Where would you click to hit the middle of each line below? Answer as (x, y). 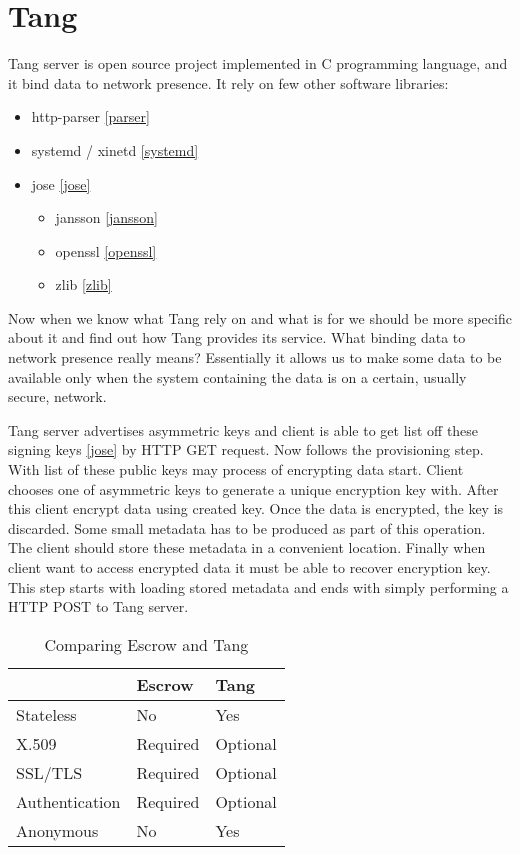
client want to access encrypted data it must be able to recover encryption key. (249, 567)
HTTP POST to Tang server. (98, 606)
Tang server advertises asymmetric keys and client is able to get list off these (243, 429)
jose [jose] (61, 183)
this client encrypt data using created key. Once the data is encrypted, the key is (256, 508)
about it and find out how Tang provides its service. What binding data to (237, 337)
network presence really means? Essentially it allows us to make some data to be (255, 357)
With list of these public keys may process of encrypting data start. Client (236, 469)
